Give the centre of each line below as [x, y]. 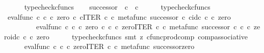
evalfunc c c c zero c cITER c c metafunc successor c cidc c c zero [119, 16]
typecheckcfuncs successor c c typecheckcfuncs [117, 7]
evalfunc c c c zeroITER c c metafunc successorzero [109, 46]
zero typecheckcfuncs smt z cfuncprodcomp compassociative [142, 36]
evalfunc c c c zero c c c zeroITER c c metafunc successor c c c [143, 26]
